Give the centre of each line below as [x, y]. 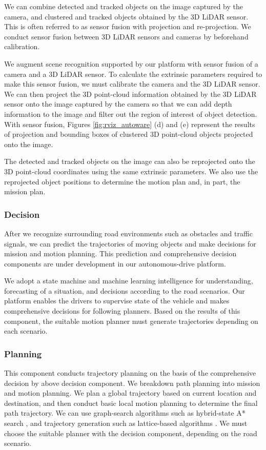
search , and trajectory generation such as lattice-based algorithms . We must [126, 423]
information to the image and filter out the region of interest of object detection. [131, 114]
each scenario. [26, 331]
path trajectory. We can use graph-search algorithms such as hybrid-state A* [125, 413]
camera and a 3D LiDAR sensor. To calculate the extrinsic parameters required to [133, 74]
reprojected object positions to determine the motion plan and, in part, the [122, 181]
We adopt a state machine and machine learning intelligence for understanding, [129, 281]
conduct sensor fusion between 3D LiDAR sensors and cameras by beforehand [126, 36]
